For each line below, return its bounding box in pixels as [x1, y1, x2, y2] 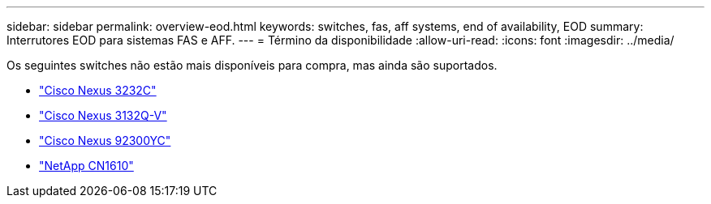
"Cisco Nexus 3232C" [39, 83, 157, 97]
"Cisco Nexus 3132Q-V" [39, 108, 167, 122]
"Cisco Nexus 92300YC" [39, 134, 171, 147]
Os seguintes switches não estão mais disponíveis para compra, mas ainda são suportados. [6, 58, 498, 72]
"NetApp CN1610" [39, 159, 134, 172]
